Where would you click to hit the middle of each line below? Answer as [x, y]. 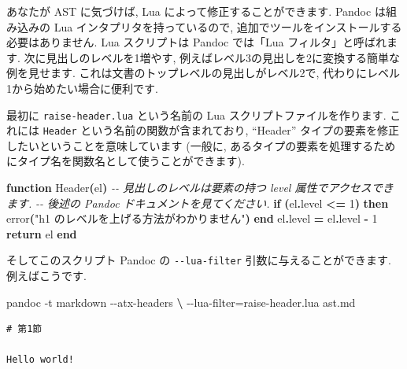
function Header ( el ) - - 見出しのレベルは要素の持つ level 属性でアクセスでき [200, 188]
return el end [42, 233]
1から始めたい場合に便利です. [82, 88]
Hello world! [40, 360]
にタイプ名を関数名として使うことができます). [126, 161]
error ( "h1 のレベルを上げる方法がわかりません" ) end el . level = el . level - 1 [192, 218]
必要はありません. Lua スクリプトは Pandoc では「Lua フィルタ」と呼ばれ [196, 42]
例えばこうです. [46, 276]
